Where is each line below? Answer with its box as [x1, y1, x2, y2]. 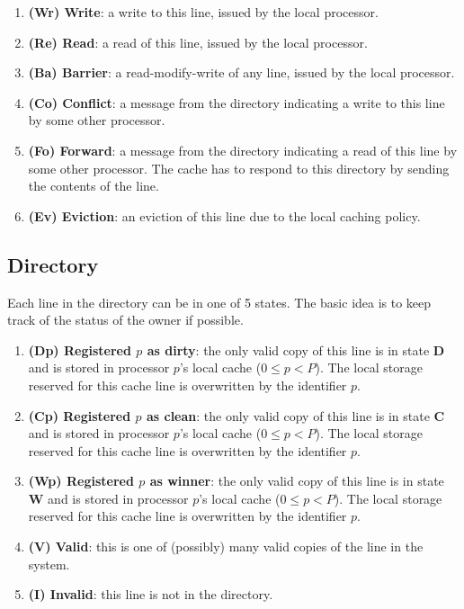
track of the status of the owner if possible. [7, 310, 244, 329]
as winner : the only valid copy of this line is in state [149, 471, 444, 490]
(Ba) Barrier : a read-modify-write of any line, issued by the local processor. [28, 63, 455, 82]
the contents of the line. [28, 176, 159, 195]
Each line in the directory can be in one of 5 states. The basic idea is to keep [7, 292, 432, 311]
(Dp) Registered [28, 340, 131, 359]
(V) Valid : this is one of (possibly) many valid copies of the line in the [28, 537, 424, 556]
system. [28, 554, 70, 573]
